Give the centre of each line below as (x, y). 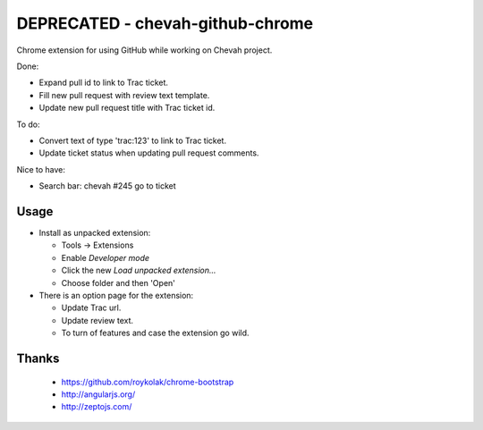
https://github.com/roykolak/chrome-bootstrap (148, 382)
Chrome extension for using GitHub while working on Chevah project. (144, 50)
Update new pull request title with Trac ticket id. (127, 108)
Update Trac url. (91, 308)
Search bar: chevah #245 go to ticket (107, 186)
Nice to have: (41, 169)
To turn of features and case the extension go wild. (155, 333)
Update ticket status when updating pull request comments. (149, 153)
